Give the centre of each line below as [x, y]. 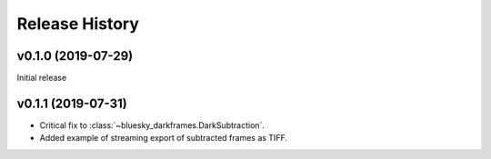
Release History [78, 24]
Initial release [42, 78]
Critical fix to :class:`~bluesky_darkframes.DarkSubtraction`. [152, 125]
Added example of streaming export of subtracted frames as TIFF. [164, 138]
